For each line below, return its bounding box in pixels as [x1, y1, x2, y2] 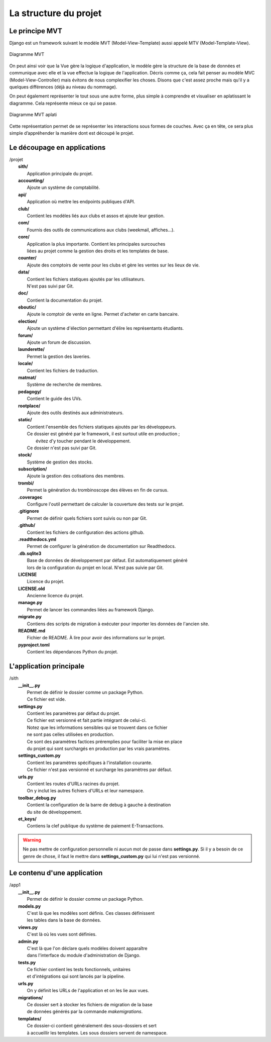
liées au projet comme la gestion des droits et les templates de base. [27, 248, 169, 254]
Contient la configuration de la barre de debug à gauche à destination [27, 802, 171, 808]
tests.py [18, 959, 36, 965]
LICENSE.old [18, 586, 45, 592]
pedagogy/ [18, 389, 42, 395]
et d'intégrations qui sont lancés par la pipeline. [27, 973, 125, 980]
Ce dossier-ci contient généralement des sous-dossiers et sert [27, 1023, 157, 1029]
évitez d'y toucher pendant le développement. [36, 438, 131, 444]
